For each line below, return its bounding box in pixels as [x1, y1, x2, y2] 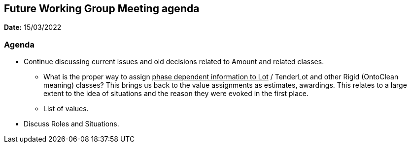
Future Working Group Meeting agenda [4, 2, 200, 15]
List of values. [43, 104, 89, 113]
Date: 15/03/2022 [4, 23, 62, 32]
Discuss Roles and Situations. [24, 120, 119, 128]
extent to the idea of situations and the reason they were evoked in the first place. [43, 89, 309, 98]
